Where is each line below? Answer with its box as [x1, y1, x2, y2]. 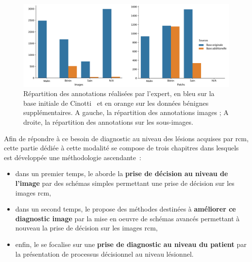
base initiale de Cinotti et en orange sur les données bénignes [23, 98, 209, 108]
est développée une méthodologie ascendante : [4, 152, 141, 162]
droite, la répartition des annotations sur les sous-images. [23, 116, 193, 127]
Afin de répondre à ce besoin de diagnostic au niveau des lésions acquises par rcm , [4, 133, 249, 143]
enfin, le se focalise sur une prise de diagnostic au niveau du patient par [15, 239, 247, 249]
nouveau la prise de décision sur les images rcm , [15, 223, 158, 233]
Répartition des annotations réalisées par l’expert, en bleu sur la [23, 88, 215, 98]
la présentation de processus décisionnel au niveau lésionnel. [15, 248, 194, 259]
